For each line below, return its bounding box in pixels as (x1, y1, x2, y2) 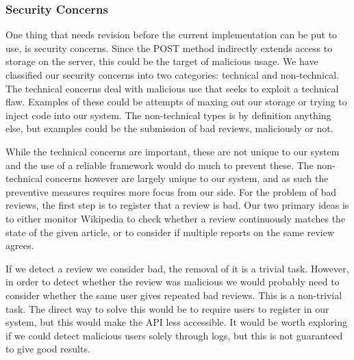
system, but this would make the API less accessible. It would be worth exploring (5, 315, 347, 329)
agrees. (5, 238, 34, 253)
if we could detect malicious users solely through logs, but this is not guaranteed (5, 328, 343, 342)
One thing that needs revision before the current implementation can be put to (5, 27, 338, 42)
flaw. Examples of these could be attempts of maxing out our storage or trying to (5, 94, 347, 109)
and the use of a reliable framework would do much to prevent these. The (5, 157, 314, 172)
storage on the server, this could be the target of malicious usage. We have (5, 54, 318, 68)
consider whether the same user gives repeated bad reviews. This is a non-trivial (5, 287, 342, 302)
